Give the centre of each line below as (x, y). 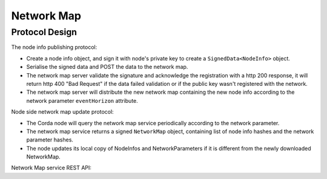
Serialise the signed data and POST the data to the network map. (107, 67)
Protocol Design (44, 32)
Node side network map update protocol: (63, 112)
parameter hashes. (50, 140)
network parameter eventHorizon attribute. (82, 100)
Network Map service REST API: (51, 168)
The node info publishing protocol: (54, 47)
